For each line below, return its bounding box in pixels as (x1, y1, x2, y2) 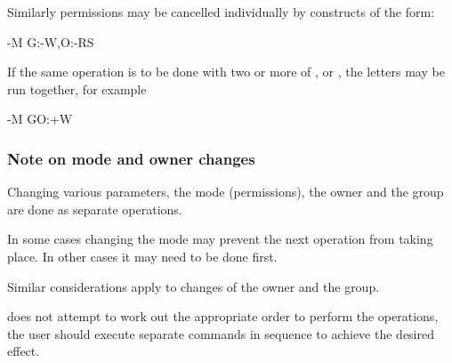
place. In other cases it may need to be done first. (7, 246, 278, 265)
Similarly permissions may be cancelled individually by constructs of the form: (7, 3, 435, 20)
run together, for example (7, 79, 147, 98)
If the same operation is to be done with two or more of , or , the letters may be (7, 62, 445, 81)
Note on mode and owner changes (7, 147, 255, 169)
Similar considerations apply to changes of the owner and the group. (7, 277, 380, 295)
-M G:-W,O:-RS (7, 32, 94, 51)
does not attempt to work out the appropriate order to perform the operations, (7, 307, 439, 326)
